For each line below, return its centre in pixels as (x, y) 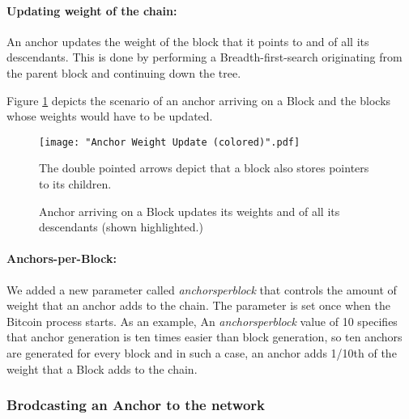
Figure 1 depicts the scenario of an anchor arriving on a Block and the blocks (199, 100)
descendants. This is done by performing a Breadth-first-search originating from (204, 57)
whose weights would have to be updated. (110, 116)
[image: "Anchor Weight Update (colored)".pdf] (170, 142)
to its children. (75, 184)
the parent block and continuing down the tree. (124, 72)
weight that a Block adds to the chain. (102, 368)
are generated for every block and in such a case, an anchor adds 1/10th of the (202, 352)
